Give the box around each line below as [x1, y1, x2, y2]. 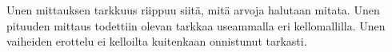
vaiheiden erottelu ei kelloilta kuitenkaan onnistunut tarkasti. [6, 33, 307, 50]
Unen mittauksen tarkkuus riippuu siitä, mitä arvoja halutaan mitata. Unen [6, 2, 380, 18]
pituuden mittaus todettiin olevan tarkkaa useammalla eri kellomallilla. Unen [6, 17, 386, 34]
